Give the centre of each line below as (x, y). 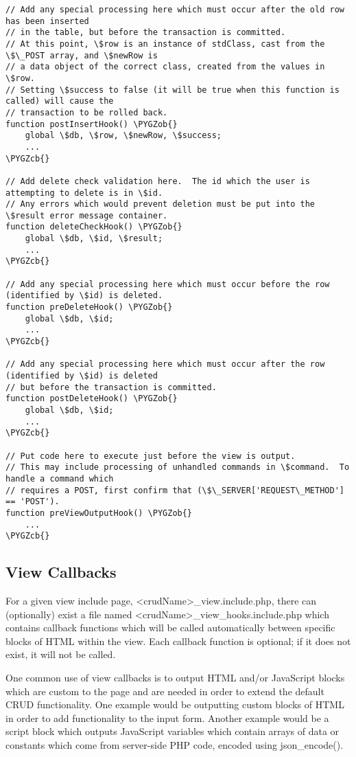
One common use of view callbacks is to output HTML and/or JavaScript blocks (175, 678)
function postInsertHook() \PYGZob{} (92, 124)
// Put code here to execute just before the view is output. (151, 456)
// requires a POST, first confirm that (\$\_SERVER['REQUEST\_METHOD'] (175, 490)
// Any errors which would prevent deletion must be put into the (161, 204)
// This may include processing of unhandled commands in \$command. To (178, 467)
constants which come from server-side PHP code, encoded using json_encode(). (175, 744)
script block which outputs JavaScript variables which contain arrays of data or (173, 731)
